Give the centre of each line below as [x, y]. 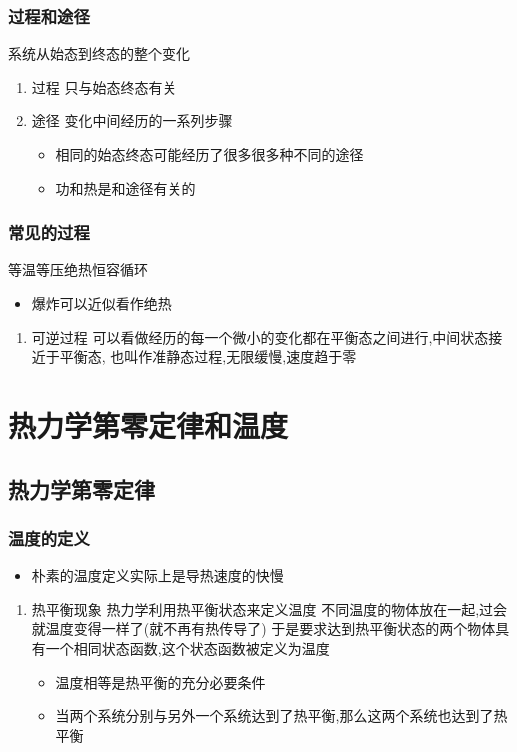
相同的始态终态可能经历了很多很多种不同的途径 [209, 154]
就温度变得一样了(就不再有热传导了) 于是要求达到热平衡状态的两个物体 [263, 628]
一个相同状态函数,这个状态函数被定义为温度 [187, 647]
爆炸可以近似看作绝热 [101, 303]
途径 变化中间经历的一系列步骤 [132, 120]
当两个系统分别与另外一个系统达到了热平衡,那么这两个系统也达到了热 [281, 715]
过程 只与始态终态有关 [104, 86]
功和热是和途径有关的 [125, 187]
